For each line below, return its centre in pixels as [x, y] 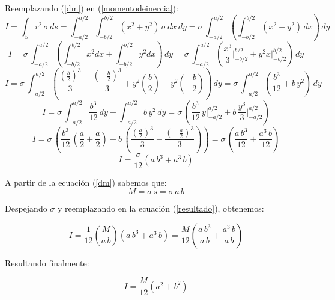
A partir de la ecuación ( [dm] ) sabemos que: [86, 182]
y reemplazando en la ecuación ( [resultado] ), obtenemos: [161, 208]
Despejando [26, 208]
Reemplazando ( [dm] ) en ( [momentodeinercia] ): [92, 8]
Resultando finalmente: [47, 262]
